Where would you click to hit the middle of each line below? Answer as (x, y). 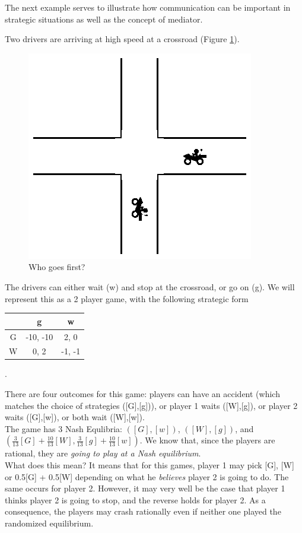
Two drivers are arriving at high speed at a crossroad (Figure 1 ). (122, 39)
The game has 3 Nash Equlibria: (63, 428)
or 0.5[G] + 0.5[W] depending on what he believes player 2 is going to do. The (147, 476)
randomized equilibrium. (49, 523)
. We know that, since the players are (207, 440)
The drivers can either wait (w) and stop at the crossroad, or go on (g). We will (150, 286)
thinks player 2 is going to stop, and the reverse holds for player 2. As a (135, 499)
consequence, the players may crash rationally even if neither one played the (143, 511)
